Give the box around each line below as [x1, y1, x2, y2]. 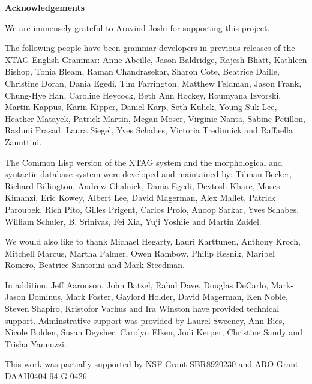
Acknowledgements [5, 1, 85, 13]
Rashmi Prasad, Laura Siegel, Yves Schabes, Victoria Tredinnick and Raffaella [5, 124, 293, 136]
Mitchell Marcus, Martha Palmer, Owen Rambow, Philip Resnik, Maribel [5, 246, 275, 259]
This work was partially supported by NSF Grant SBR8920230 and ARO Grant [5, 358, 299, 370]
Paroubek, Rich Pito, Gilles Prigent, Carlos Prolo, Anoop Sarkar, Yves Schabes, [5, 203, 299, 215]
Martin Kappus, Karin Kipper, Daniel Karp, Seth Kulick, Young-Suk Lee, [5, 100, 277, 113]
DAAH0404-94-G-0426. [5, 370, 89, 382]
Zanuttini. [5, 135, 42, 148]
